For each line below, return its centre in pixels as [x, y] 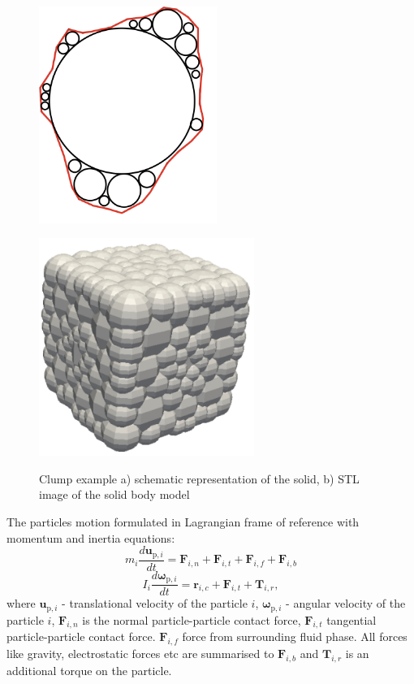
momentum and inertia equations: [91, 537]
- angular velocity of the [346, 603]
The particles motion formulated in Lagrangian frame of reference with [183, 522]
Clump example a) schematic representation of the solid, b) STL [199, 478]
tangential [351, 619]
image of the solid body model [114, 494]
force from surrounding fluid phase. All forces [295, 636]
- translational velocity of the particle [155, 603]
